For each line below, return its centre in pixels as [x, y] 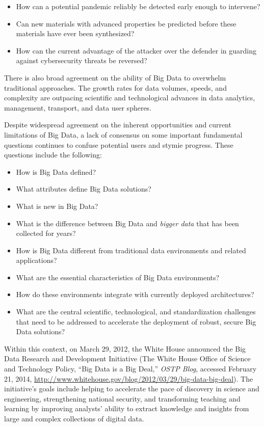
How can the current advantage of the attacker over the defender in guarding [136, 50]
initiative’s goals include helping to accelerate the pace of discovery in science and [132, 389]
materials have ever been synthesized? [75, 33]
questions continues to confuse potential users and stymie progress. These [119, 144]
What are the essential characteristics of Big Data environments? [118, 277]
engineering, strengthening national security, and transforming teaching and [122, 398]
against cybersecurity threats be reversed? [82, 60]
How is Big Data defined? [56, 171]
